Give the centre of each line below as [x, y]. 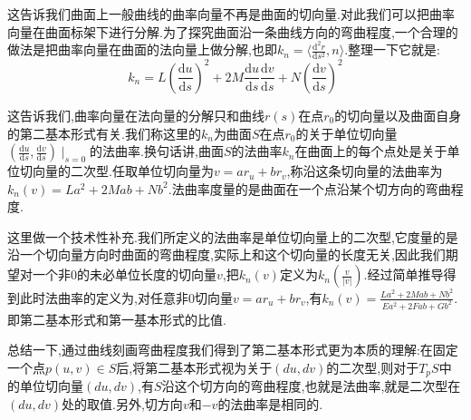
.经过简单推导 [404, 274]
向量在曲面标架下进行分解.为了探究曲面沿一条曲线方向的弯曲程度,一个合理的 [233, 31]
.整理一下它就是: [392, 49]
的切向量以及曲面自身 [398, 115]
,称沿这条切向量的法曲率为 [365, 171]
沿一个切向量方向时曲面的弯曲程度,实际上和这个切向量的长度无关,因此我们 [226, 254]
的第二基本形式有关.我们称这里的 [104, 133]
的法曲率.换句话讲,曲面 [157, 151]
